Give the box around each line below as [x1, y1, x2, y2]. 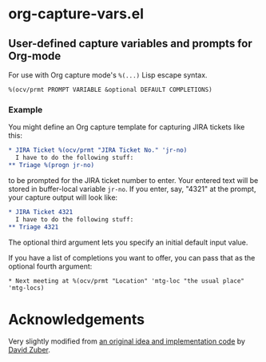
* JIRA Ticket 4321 [8, 208, 73, 216]
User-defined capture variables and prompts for [8, 37, 253, 50]
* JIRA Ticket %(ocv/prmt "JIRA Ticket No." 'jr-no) [8, 146, 188, 154]
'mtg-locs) [8, 284, 45, 292]
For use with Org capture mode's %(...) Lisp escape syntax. [8, 70, 208, 80]
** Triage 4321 [8, 223, 59, 231]
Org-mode [8, 49, 62, 62]
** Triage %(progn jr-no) [8, 161, 94, 169]
